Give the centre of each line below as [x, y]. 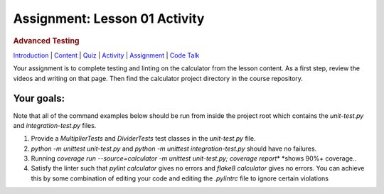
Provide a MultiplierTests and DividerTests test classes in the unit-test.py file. [143, 139]
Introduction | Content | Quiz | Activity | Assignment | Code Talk [106, 55]
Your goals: [39, 98]
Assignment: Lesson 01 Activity [109, 18]
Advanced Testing [46, 41]
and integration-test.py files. [55, 125]
